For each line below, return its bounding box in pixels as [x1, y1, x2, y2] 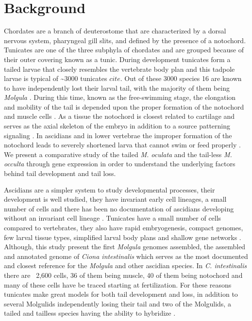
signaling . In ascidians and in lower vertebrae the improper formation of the [4, 130, 232, 140]
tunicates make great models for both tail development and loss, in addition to [4, 289, 238, 299]
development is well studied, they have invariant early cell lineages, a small [4, 194, 227, 204]
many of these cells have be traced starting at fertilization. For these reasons [4, 279, 232, 289]
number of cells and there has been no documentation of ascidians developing [4, 203, 234, 213]
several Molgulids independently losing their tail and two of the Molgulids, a [4, 298, 231, 308]
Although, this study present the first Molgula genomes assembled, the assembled [4, 241, 246, 252]
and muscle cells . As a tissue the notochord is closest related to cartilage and [4, 111, 235, 121]
